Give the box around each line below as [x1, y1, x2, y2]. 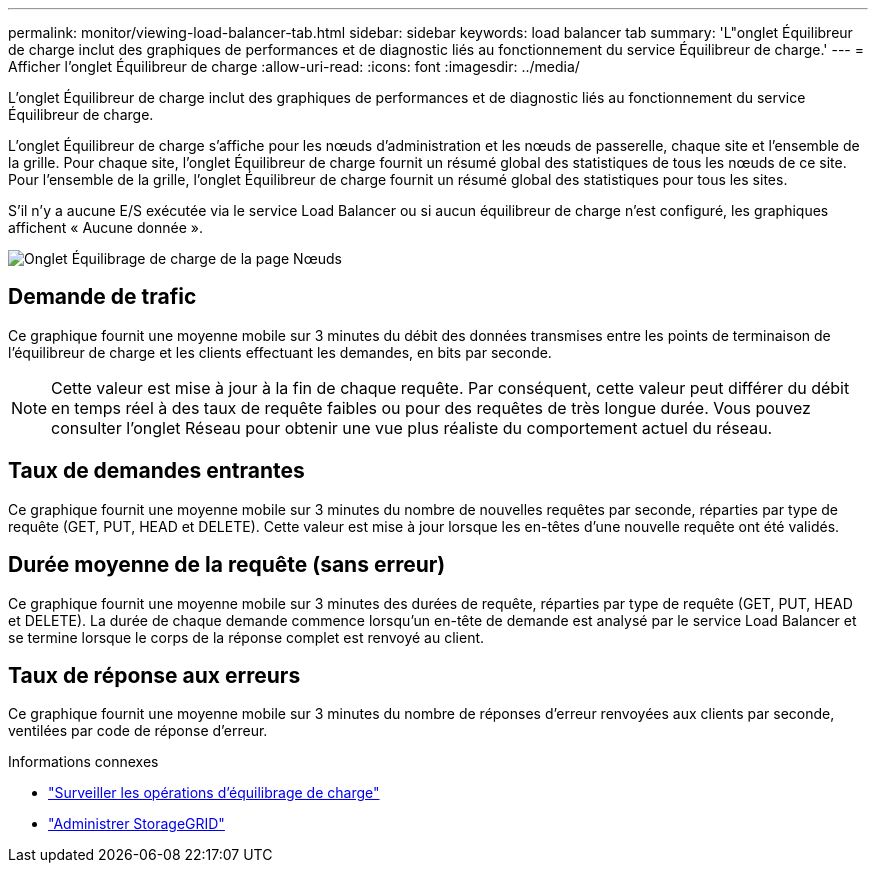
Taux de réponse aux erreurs [8, 662, 301, 688]
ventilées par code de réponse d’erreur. [8, 722, 268, 740]
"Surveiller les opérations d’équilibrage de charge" [48, 784, 380, 802]
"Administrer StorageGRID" [48, 815, 225, 833]
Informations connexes [8, 753, 159, 771]
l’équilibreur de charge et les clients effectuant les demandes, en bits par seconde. [8, 343, 552, 361]
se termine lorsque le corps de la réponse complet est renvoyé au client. [8, 628, 485, 646]
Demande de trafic [8, 284, 197, 310]
